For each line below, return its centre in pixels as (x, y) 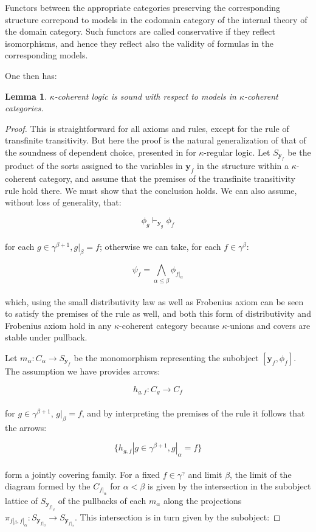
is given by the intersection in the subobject (229, 486)
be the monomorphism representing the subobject (166, 358)
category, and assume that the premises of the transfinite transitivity (167, 178)
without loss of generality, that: (63, 202)
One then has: (31, 75)
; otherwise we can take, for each (160, 246)
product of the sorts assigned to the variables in (94, 166)
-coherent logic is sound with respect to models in (145, 96)
